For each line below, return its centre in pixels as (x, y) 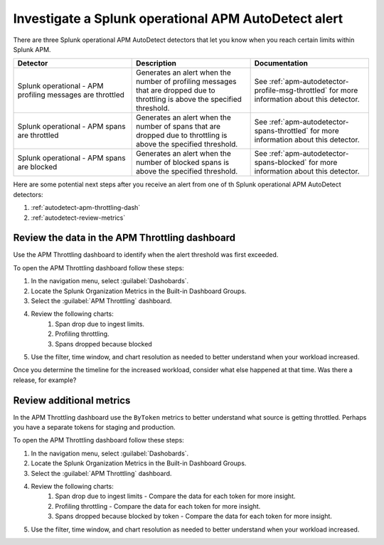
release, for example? (45, 380)
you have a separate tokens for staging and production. (94, 427)
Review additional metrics (72, 400)
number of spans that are (178, 127)
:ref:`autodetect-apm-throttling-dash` (86, 208)
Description (156, 63)
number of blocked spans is (183, 162)
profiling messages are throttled (71, 95)
